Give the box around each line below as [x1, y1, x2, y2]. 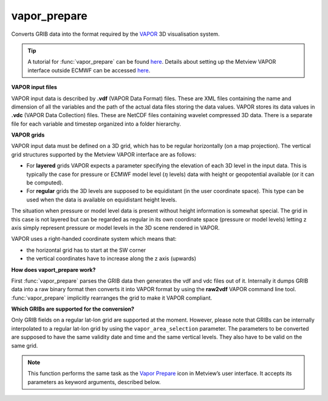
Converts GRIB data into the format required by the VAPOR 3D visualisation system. [11, 30, 220, 38]
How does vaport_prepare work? [11, 266, 96, 273]
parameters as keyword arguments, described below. [27, 378, 161, 385]
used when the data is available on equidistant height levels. [26, 196, 177, 203]
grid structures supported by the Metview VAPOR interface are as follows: [11, 150, 197, 158]
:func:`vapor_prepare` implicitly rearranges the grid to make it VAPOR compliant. [11, 294, 213, 302]
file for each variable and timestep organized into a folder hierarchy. [11, 120, 182, 127]
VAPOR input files [11, 84, 58, 91]
